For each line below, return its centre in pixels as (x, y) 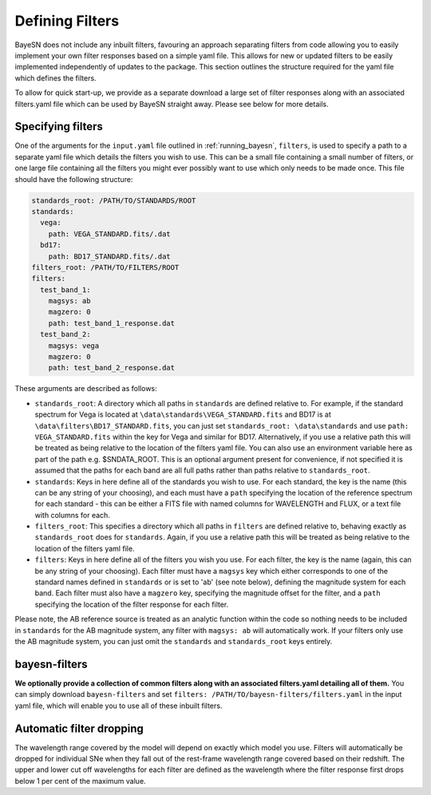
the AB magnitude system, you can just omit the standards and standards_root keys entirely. (174, 641)
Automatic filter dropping (79, 728)
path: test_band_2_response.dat (112, 368)
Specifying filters (59, 127)
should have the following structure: (74, 179)
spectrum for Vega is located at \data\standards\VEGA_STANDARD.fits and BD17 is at (183, 414)
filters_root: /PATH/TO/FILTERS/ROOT (105, 267)
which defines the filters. (55, 78)
